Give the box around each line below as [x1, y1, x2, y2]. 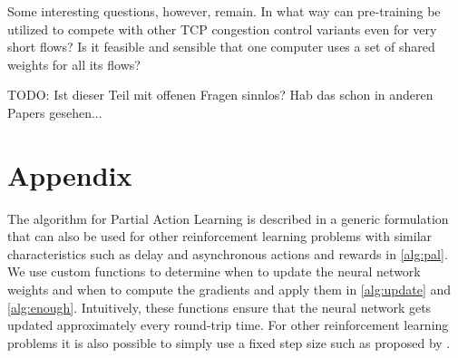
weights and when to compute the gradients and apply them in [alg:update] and [7, 280, 452, 299]
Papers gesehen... [7, 102, 102, 121]
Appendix [7, 156, 132, 193]
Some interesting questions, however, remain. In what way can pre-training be [7, 2, 441, 20]
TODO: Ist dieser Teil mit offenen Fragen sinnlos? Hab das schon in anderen [7, 85, 434, 104]
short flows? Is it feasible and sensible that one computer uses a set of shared [7, 37, 435, 56]
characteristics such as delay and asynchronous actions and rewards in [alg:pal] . [7, 244, 448, 263]
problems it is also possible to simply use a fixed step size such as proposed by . [7, 333, 451, 352]
